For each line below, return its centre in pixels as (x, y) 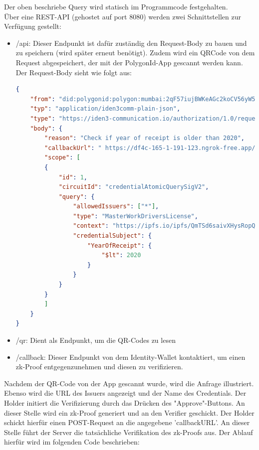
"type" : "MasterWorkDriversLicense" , (135, 216)
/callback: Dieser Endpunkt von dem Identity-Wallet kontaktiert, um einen (130, 357)
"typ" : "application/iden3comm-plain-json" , (105, 109)
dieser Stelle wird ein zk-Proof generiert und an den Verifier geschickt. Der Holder (129, 412)
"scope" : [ (62, 158)
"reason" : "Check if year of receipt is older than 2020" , (145, 138)
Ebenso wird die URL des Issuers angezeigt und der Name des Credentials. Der (125, 393)
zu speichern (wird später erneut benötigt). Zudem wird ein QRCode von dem (135, 53)
